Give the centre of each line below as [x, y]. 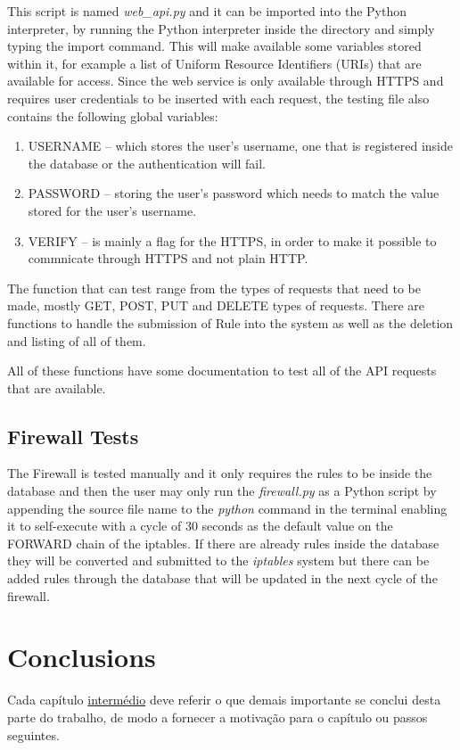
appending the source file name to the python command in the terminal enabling [227, 508]
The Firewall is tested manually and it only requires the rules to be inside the [220, 473]
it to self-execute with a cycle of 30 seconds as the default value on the [200, 526]
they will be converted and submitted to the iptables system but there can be [218, 560]
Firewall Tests [73, 436]
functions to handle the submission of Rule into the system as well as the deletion [230, 322]
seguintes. [33, 734]
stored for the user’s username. [112, 210]
